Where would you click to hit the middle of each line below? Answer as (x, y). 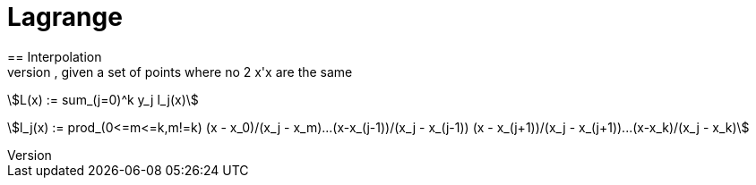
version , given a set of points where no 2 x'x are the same (180, 71)
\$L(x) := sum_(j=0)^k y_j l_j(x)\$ (103, 99)
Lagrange (65, 17)
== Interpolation (55, 56)
